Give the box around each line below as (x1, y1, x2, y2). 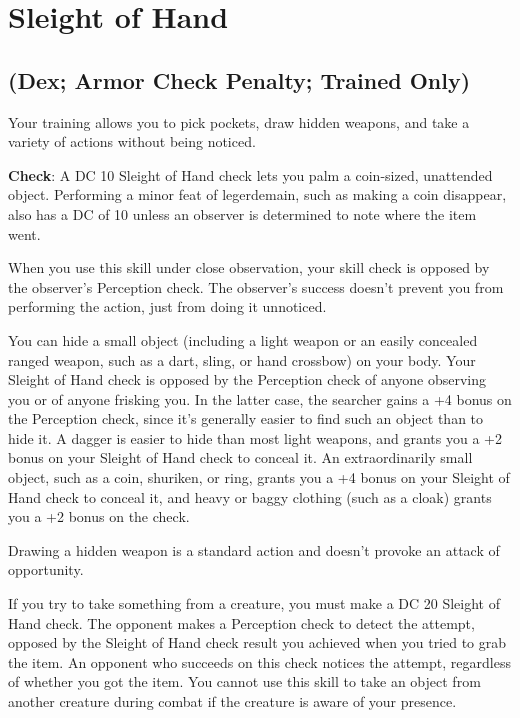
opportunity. (8, 559, 84, 580)
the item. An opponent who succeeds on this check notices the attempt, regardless (8, 651, 511, 672)
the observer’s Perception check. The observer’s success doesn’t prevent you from (8, 276, 504, 297)
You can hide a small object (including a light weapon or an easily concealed (8, 329, 478, 350)
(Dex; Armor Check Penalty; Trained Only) (8, 64, 471, 95)
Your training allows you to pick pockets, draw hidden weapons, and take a (8, 111, 470, 132)
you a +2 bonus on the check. (8, 506, 190, 527)
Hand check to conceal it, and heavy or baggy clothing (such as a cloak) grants (8, 486, 492, 507)
